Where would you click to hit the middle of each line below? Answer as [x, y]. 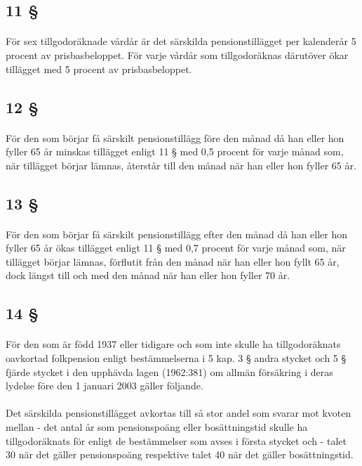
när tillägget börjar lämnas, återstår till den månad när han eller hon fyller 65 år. [181, 165]
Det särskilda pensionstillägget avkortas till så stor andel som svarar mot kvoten [179, 413]
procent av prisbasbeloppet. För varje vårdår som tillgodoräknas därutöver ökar [177, 54]
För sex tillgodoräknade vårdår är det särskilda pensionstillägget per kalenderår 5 [181, 41]
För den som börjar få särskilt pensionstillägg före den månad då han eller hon [175, 137]
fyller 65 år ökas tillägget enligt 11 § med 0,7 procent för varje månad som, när [176, 248]
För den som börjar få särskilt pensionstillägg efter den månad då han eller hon [177, 234]
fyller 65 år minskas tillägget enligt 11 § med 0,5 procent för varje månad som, [175, 151]
